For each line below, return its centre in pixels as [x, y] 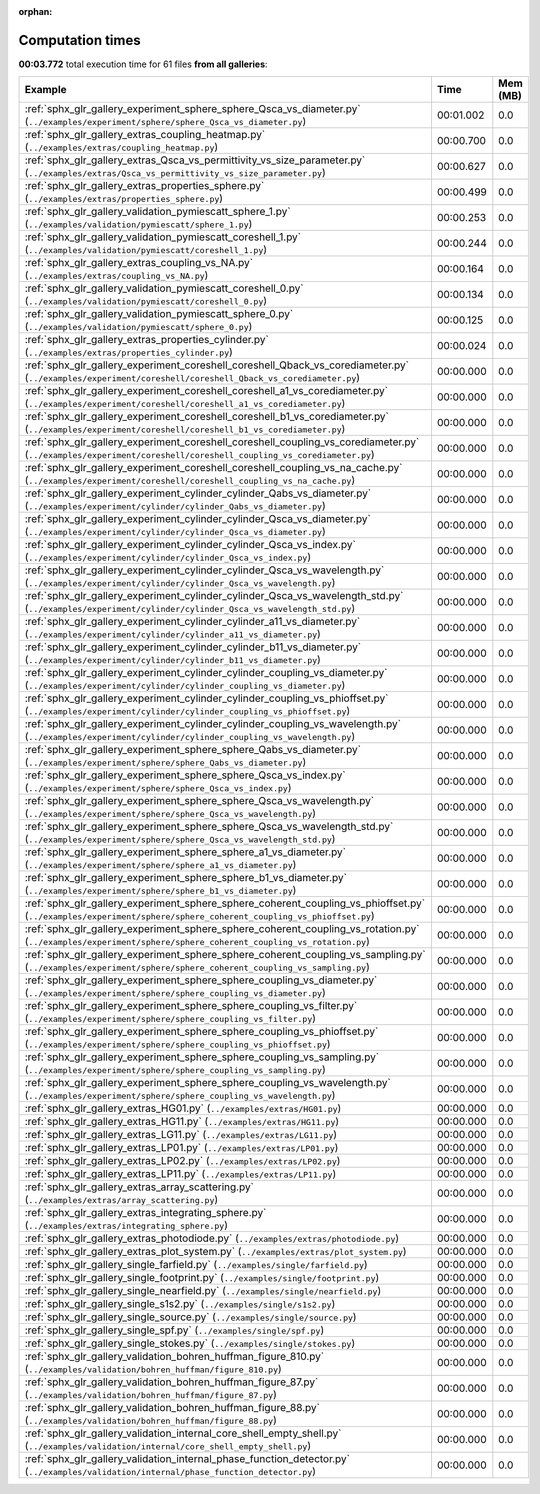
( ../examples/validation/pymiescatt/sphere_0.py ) [138, 327]
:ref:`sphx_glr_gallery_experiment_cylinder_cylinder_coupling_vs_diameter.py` [206, 673]
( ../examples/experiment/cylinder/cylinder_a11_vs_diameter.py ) [173, 634]
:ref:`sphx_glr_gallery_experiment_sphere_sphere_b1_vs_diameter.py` [185, 878]
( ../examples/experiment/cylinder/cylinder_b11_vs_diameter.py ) [173, 660]
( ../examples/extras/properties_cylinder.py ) [129, 352]
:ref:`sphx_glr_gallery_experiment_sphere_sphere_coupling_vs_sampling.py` [202, 1057]
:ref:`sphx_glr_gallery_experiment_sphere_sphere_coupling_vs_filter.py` [191, 1006]
